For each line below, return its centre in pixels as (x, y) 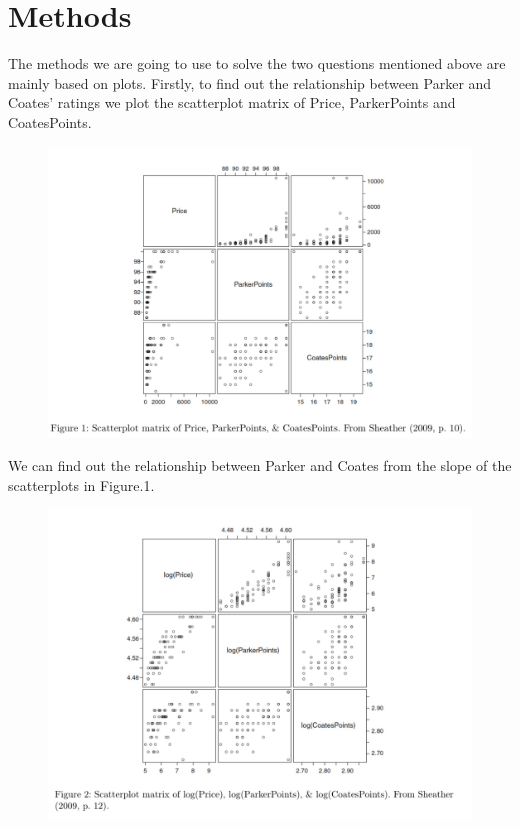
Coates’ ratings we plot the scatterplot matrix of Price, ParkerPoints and (232, 102)
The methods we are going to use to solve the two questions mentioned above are (257, 63)
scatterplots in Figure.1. (81, 484)
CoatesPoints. (50, 121)
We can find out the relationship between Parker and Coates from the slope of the (260, 465)
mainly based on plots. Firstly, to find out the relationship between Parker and (250, 82)
